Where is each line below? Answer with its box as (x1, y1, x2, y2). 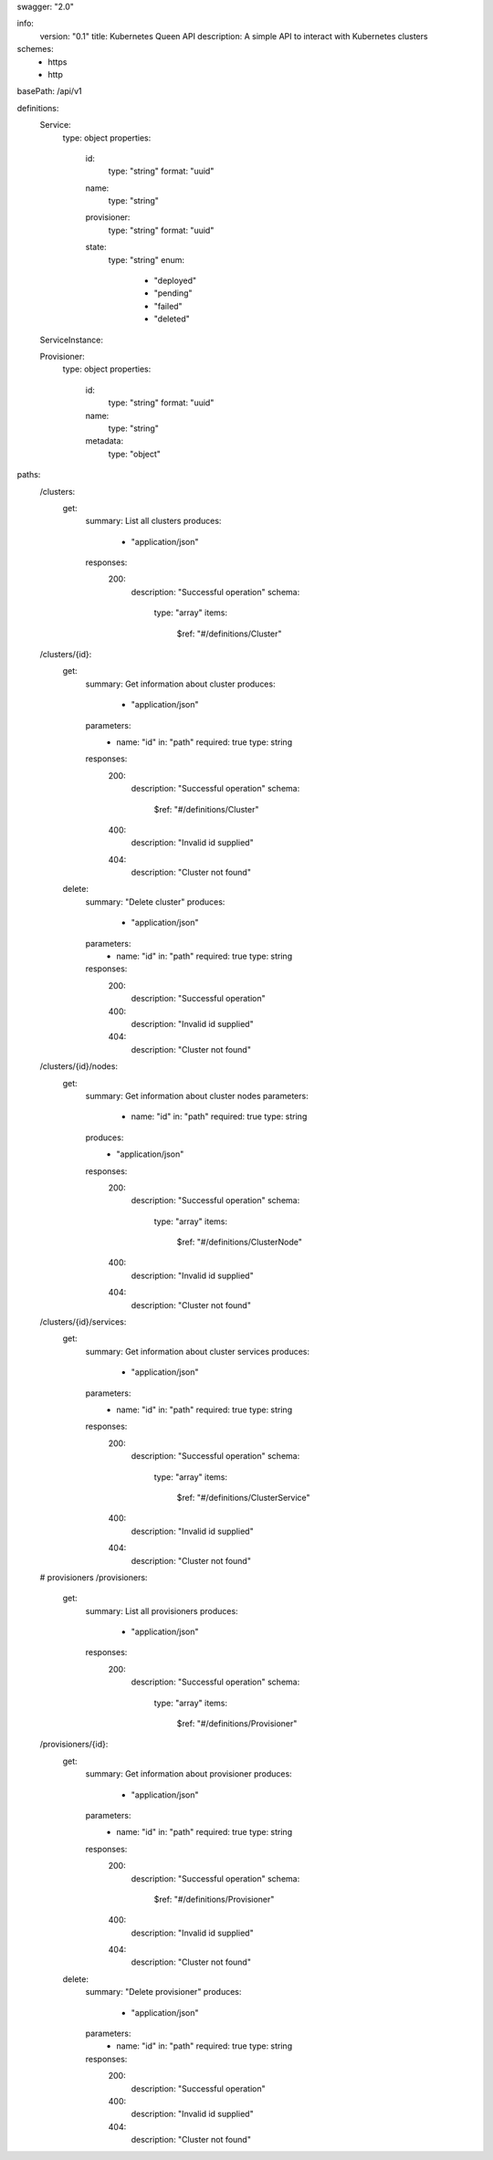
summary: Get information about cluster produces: (85, 678, 276, 689)
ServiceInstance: (39, 334, 104, 345)
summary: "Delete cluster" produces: (85, 896, 226, 907)
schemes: (16, 44, 54, 55)
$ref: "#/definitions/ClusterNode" (176, 1237, 303, 1248)
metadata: (85, 435, 123, 446)
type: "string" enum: (108, 254, 185, 265)
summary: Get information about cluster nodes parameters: (85, 1090, 309, 1101)
